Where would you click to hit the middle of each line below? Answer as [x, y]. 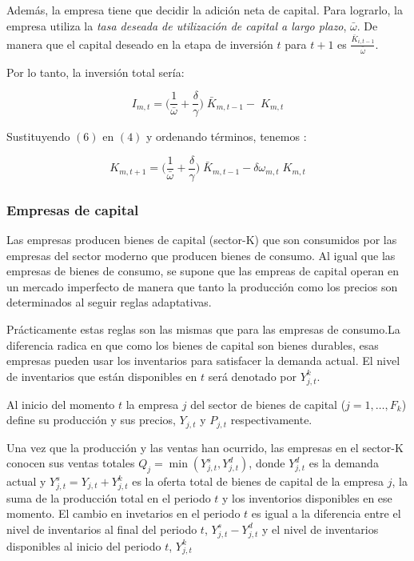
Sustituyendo [38, 136]
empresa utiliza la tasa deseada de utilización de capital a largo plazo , [177, 25]
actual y [26, 481]
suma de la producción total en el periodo [109, 497]
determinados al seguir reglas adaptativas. [109, 302]
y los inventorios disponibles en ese [307, 497]
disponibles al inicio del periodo [84, 545]
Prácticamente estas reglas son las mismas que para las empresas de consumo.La [203, 329]
